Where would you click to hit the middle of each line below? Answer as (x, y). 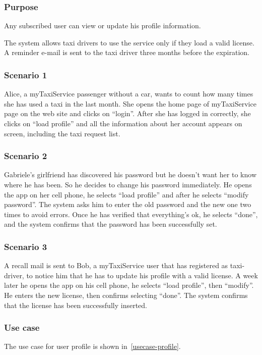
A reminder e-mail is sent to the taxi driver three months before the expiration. (127, 52)
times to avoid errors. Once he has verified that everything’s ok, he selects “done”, (131, 214)
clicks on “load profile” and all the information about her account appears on (123, 123)
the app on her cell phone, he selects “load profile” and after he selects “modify (126, 194)
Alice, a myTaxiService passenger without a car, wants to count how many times (129, 94)
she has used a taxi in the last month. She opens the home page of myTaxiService (130, 103)
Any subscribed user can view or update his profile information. (103, 26)
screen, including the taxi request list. (62, 133)
